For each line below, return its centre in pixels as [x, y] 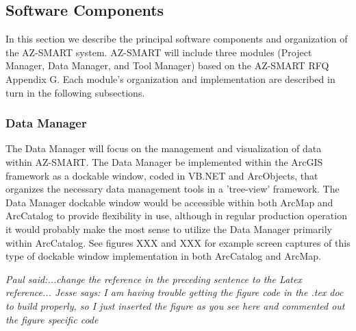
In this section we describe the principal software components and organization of [177, 39]
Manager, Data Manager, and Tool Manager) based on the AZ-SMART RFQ [167, 65]
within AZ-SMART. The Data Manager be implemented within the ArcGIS [164, 161]
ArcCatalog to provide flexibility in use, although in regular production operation [176, 216]
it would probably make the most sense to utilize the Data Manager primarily [169, 229]
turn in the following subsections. [75, 92]
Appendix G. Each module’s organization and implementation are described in [170, 78]
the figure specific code [52, 319]
